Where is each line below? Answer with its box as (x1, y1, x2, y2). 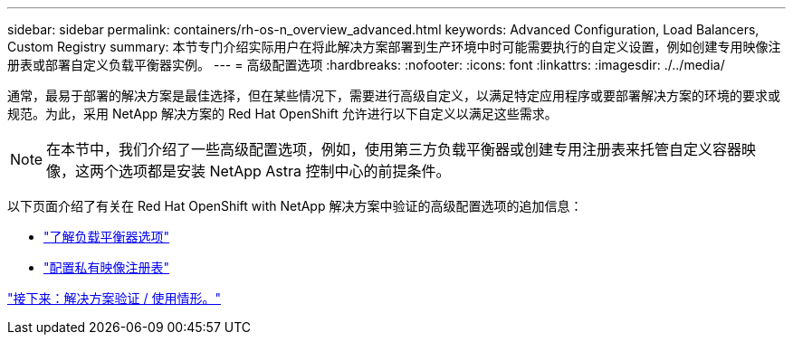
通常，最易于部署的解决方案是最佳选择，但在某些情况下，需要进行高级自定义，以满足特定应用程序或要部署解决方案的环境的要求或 (7, 88, 780, 103)
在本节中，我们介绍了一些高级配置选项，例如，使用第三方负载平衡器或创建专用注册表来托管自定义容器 (46, 140, 742, 158)
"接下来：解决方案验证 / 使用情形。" (7, 290, 221, 306)
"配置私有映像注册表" (43, 260, 170, 275)
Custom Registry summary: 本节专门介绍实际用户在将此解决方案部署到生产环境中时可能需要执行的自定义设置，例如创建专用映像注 (7, 39, 781, 54)
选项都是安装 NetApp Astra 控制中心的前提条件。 (119, 162, 451, 180)
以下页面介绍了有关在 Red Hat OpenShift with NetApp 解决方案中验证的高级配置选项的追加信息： (7, 198, 583, 214)
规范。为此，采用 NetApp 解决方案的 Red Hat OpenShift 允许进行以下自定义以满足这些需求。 (7, 106, 558, 121)
